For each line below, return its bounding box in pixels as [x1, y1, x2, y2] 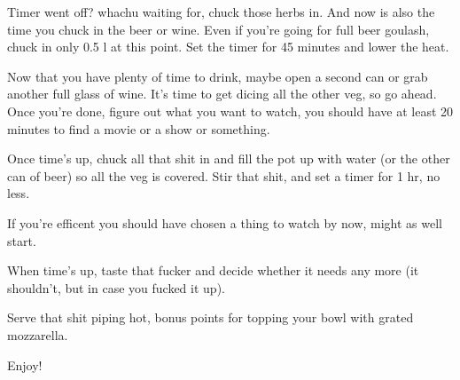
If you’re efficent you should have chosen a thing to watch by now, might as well [7, 213, 442, 232]
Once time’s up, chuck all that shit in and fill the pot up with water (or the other [7, 149, 450, 168]
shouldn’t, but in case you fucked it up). [7, 278, 225, 297]
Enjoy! [7, 355, 43, 374]
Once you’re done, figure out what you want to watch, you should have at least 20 [7, 101, 454, 120]
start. [7, 231, 36, 249]
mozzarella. [7, 325, 68, 344]
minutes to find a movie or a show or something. [7, 119, 270, 138]
